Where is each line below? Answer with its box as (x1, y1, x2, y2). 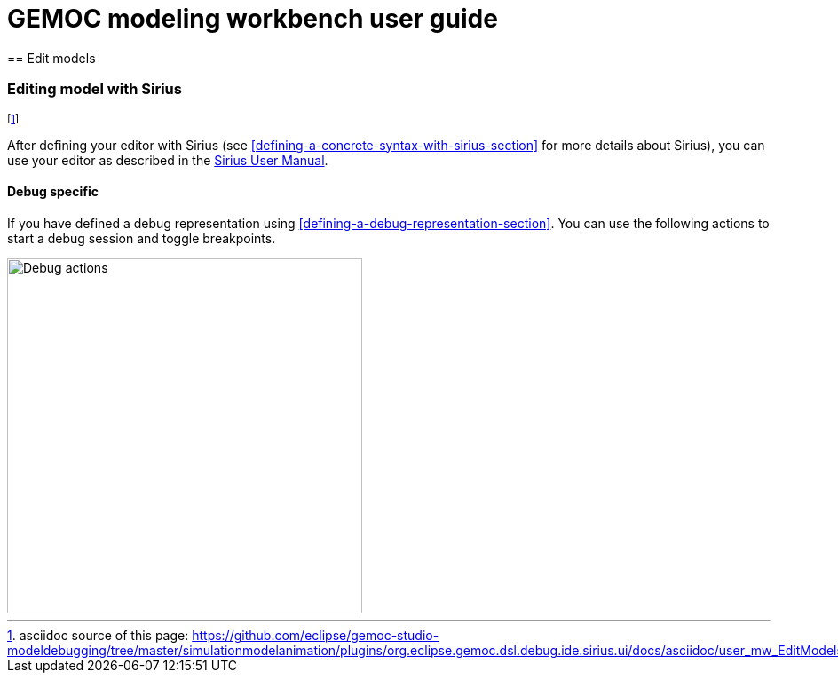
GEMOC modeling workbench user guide (7, 4, 498, 34)
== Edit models (7, 50, 96, 66)
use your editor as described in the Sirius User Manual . (7, 152, 328, 168)
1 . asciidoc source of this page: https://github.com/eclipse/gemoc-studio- (7, 627, 439, 643)
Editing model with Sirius (7, 80, 182, 99)
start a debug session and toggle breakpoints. (7, 230, 276, 246)
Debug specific (7, 184, 99, 200)
